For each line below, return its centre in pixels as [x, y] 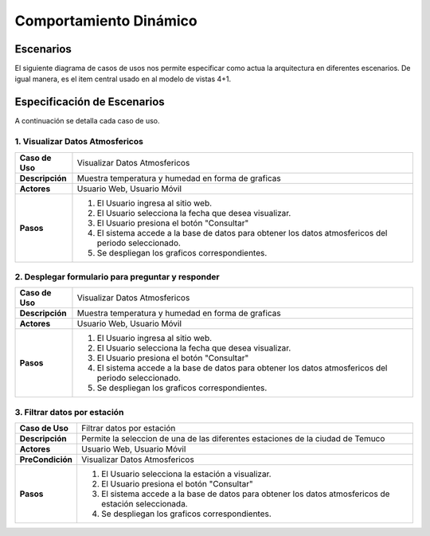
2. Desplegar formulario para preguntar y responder [117, 276]
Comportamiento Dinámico [106, 21]
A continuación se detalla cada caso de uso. [87, 121]
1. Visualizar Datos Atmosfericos [79, 142]
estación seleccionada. [144, 504]
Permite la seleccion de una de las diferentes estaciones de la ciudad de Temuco [233, 438]
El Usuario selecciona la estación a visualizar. [186, 474]
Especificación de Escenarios [90, 102]
